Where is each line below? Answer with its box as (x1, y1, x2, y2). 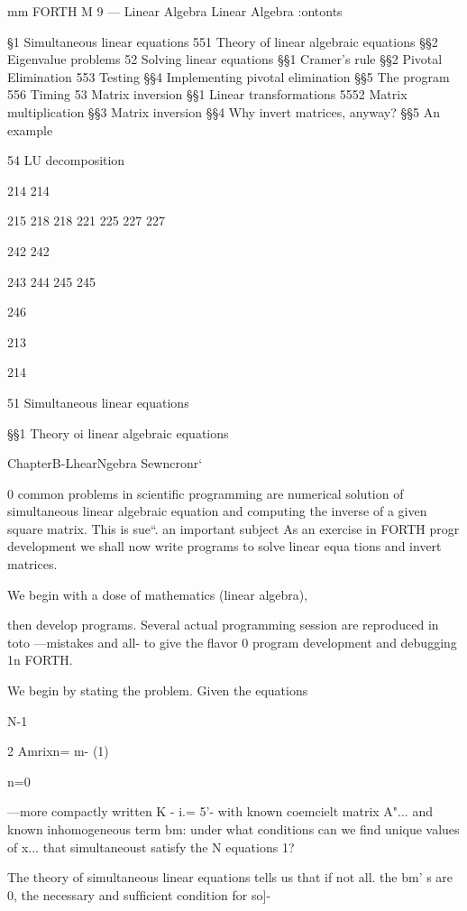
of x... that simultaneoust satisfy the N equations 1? (7, 837, 295, 856)
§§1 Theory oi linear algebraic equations (7, 423, 229, 442)
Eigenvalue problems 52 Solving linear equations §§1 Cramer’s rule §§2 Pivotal (7, 50, 443, 69)
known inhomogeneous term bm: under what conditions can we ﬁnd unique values (7, 820, 460, 838)
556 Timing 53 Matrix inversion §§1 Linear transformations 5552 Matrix (7, 85, 407, 104)
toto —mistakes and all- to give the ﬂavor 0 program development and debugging (7, 632, 457, 651)
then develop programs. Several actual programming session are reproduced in (7, 615, 439, 634)
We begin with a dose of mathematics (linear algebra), (7, 584, 308, 603)
